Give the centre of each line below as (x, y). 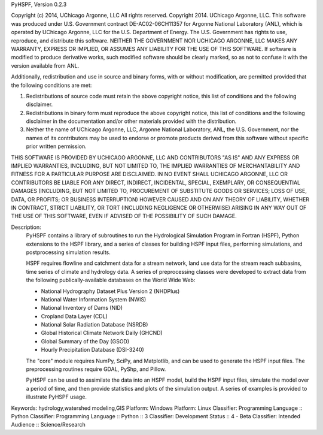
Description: (26, 227)
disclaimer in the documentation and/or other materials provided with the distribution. (131, 121)
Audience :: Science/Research (48, 425)
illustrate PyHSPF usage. (56, 397)
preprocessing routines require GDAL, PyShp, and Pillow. (96, 369)
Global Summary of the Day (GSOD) (85, 341)
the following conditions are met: (51, 85)
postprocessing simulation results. (68, 252)
